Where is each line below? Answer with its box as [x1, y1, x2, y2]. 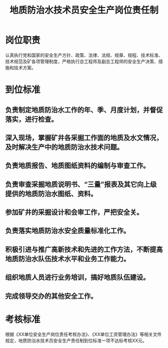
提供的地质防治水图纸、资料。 [5, 189, 97, 198]
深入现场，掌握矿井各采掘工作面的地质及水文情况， [5, 133, 163, 142]
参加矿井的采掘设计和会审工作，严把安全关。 [5, 208, 143, 217]
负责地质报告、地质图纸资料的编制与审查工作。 [5, 161, 150, 170]
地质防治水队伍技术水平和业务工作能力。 [5, 254, 130, 263]
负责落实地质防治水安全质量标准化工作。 [5, 226, 130, 235]
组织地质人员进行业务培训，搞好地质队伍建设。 [5, 273, 150, 282]
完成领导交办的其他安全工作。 [5, 291, 97, 300]
